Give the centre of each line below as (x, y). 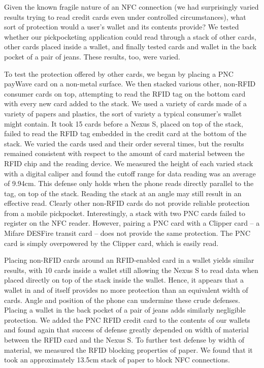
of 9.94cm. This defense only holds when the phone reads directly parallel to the (129, 183)
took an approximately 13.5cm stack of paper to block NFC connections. (117, 360)
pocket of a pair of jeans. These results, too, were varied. (92, 56)
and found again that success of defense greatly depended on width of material (126, 330)
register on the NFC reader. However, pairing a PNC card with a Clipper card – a (132, 223)
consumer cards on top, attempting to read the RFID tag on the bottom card (125, 93)
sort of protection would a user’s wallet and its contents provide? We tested (122, 27)
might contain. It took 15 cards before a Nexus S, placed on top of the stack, (124, 123)
